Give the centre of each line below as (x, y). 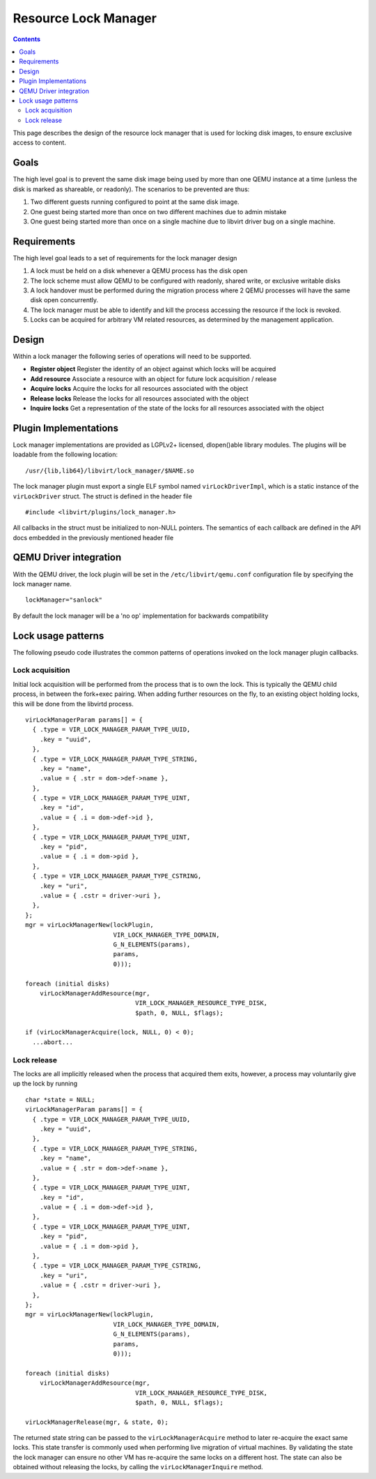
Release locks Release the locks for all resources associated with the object (140, 399)
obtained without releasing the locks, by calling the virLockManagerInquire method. (138, 1467)
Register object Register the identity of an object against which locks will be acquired (153, 369)
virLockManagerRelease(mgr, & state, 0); (97, 1422)
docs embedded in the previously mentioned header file (93, 537)
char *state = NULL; (60, 1100)
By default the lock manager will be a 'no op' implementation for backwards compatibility (141, 616)
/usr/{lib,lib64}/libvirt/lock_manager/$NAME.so (110, 470)
